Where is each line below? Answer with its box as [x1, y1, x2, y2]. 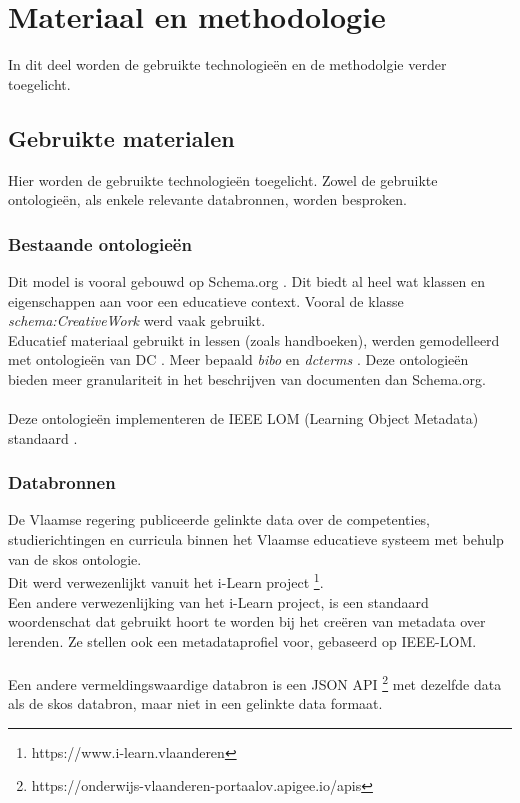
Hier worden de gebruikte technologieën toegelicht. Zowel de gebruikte [8, 169, 438, 190]
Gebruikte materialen [8, 122, 235, 153]
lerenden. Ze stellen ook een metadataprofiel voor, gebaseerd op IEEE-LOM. [8, 630, 477, 651]
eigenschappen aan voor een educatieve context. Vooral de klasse [8, 290, 404, 311]
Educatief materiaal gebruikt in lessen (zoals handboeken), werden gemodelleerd [8, 329, 500, 350]
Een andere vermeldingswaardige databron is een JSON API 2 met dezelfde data [8, 670, 502, 694]
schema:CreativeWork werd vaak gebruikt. [8, 310, 266, 331]
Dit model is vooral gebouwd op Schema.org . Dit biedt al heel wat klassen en [8, 270, 486, 291]
